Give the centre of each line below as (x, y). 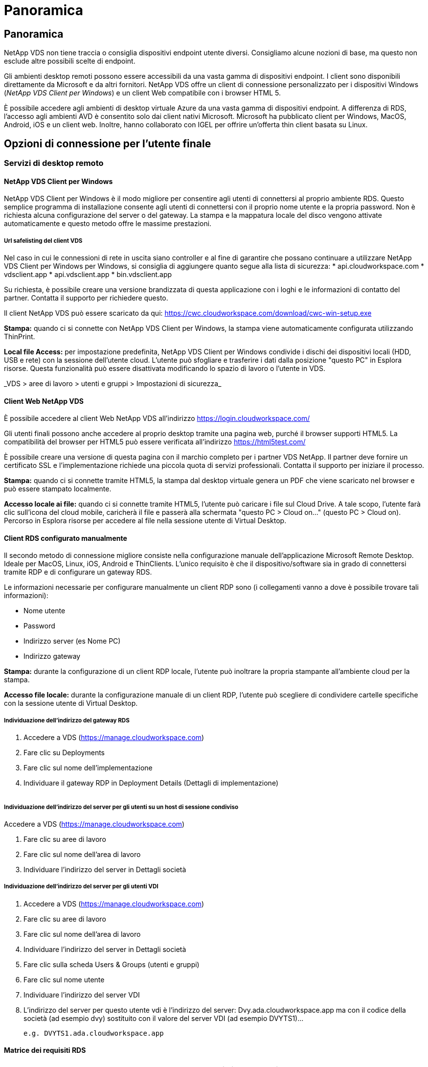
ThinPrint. (20, 337)
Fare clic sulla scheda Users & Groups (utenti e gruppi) (112, 964)
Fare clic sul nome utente (64, 979)
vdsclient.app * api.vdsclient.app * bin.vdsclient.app (88, 275)
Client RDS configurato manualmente (66, 538)
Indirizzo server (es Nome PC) (72, 641)
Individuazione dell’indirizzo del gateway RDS (67, 720)
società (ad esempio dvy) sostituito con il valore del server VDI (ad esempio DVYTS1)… (164, 1018)
